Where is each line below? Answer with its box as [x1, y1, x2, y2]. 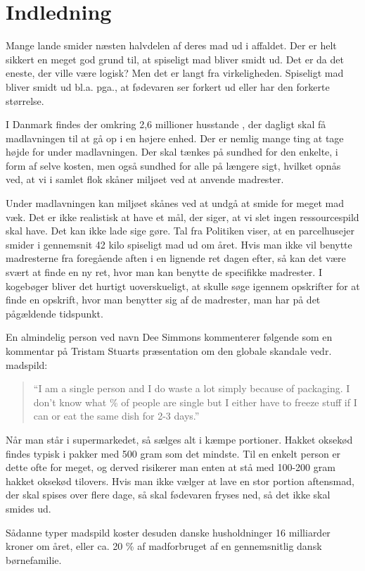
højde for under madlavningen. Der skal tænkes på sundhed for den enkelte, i [6, 144, 338, 159]
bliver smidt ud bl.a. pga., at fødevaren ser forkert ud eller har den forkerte [6, 79, 330, 94]
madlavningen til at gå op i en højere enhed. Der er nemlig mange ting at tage [6, 130, 344, 145]
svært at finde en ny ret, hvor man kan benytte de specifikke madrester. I [6, 265, 322, 280]
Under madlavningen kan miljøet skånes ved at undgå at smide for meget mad [6, 196, 344, 211]
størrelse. [6, 93, 44, 108]
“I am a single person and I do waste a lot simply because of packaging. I [33, 381, 350, 396]
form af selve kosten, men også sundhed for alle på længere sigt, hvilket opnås [6, 158, 341, 172]
